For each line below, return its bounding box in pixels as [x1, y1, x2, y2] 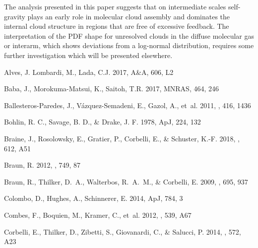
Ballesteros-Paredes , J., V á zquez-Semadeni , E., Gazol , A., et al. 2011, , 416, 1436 [4, 100, 251, 110]
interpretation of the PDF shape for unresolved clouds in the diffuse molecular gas [4, 30, 255, 41]
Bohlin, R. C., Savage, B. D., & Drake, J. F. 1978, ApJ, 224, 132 [4, 117, 201, 127]
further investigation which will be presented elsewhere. [4, 50, 173, 60]
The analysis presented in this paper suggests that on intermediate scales [4, 1, 226, 11]
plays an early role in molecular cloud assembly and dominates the [27, 11, 230, 21]
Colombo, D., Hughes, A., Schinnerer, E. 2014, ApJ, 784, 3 [4, 193, 183, 203]
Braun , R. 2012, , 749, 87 [4, 160, 81, 170]
